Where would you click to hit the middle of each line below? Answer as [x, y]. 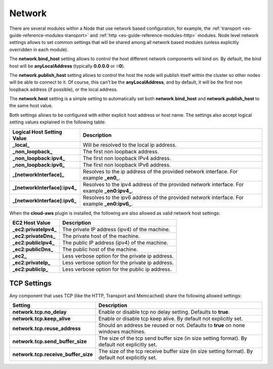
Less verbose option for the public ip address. [117, 269]
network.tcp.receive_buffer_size [53, 354]
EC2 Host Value [31, 223]
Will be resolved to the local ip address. [130, 145]
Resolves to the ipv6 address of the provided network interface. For [163, 197]
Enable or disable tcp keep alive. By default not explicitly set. [171, 318]
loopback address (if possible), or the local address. [64, 89]
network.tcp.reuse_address [47, 328]
